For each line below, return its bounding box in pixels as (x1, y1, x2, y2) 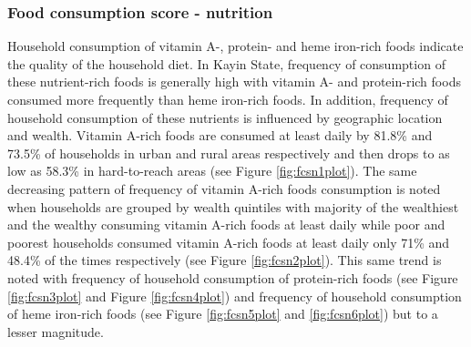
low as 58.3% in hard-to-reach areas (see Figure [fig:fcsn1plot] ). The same (7, 161, 417, 180)
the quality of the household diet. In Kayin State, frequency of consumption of (7, 54, 445, 73)
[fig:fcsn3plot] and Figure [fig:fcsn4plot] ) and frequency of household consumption (7, 286, 462, 305)
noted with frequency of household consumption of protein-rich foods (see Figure (7, 268, 458, 287)
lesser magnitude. (7, 321, 104, 341)
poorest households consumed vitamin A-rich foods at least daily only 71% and (7, 232, 450, 251)
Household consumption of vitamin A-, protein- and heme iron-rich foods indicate (7, 36, 464, 56)
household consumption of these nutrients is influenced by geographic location (7, 107, 443, 127)
